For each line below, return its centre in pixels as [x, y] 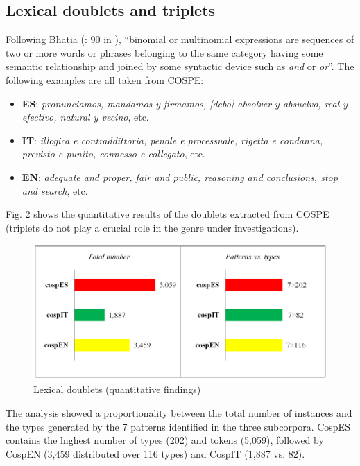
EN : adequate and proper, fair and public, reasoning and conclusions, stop [180, 176]
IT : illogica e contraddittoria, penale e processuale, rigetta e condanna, [172, 140]
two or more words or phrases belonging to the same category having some [164, 52]
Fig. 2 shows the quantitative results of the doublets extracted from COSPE [168, 214]
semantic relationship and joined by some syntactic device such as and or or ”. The [180, 66]
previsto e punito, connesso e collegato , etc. [113, 154]
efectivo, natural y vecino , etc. [85, 117]
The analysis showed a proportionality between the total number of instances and [179, 412]
